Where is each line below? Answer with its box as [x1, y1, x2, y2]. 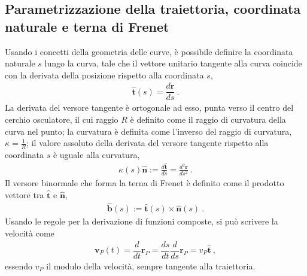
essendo [5, 259, 33, 272]
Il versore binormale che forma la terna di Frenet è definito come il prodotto [5, 176, 284, 189]
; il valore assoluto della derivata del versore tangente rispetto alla [26, 137, 269, 149]
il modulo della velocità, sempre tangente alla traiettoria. [46, 259, 256, 272]
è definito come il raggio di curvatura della [130, 113, 286, 126]
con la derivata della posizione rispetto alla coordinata [5, 68, 204, 81]
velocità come [5, 226, 54, 239]
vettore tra [5, 188, 44, 201]
